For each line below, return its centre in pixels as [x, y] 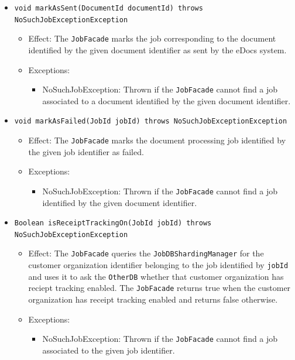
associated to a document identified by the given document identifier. [167, 100]
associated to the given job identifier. [109, 350]
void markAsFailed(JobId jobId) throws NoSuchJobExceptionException [151, 121]
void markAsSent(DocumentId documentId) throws [109, 8]
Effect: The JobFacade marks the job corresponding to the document [152, 38]
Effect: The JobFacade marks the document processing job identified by [157, 140]
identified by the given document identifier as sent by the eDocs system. [157, 49]
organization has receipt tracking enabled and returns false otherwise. [153, 299]
